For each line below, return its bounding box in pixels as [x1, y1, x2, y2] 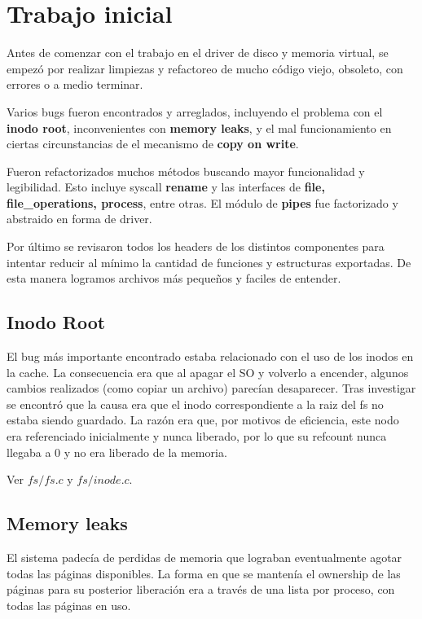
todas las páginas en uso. [7, 596, 131, 613]
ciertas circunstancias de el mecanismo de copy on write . [7, 135, 299, 152]
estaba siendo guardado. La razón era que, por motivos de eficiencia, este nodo [7, 411, 399, 428]
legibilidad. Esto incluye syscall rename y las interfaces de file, [7, 178, 325, 195]
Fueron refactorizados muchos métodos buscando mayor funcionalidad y [7, 162, 365, 179]
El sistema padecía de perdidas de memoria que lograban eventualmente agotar [7, 549, 402, 565]
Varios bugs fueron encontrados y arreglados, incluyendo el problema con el [7, 103, 383, 120]
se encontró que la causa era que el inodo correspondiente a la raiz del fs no [7, 395, 384, 412]
